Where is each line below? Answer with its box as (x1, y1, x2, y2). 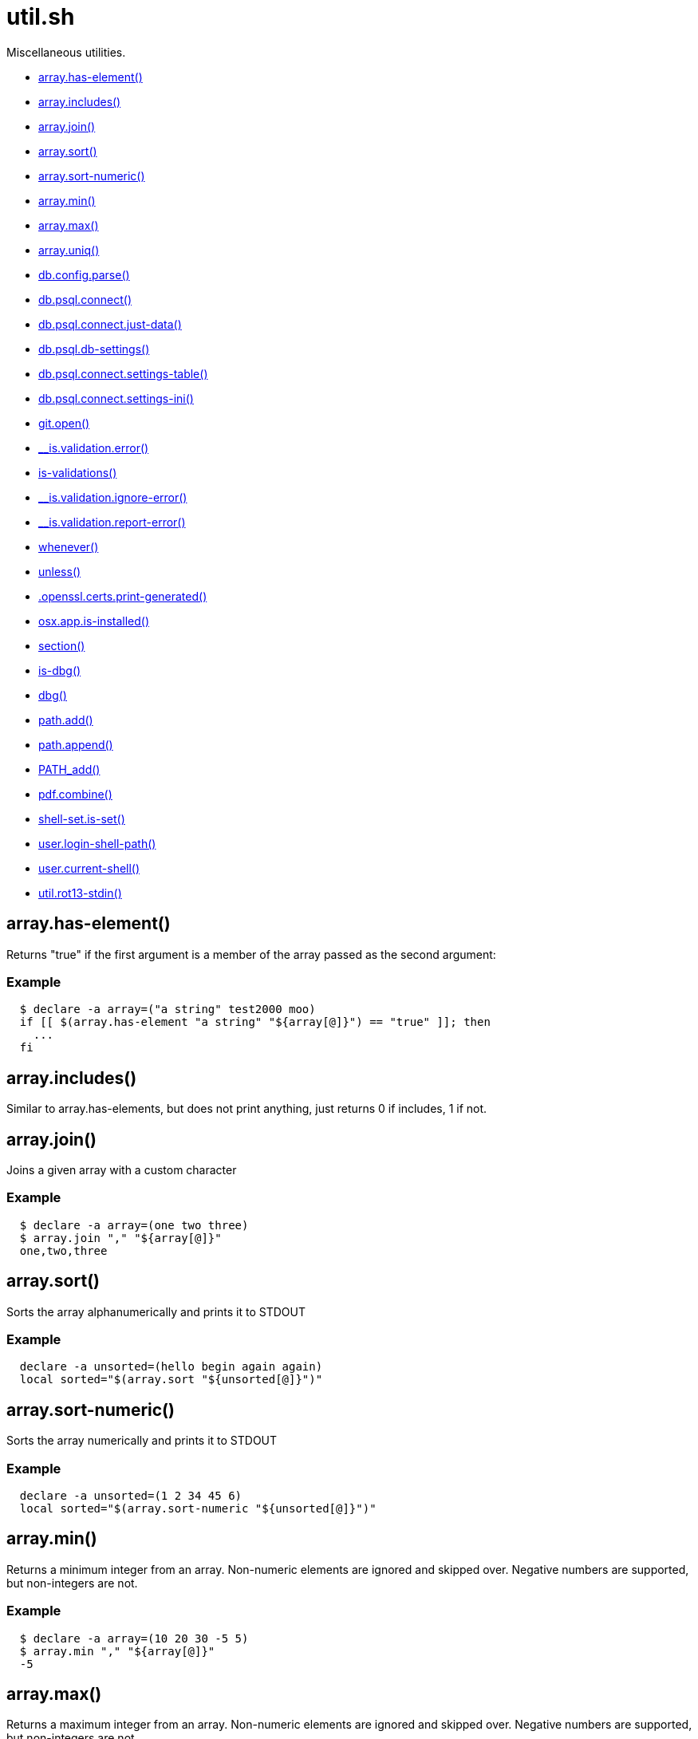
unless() (38, 564, 81, 578)
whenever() (38, 539, 99, 554)
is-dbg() (38, 663, 81, 677)
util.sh (6, 3, 75, 30)
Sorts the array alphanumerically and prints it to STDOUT (6, 1304, 306, 1319)
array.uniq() (38, 243, 100, 257)
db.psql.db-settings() (38, 341, 150, 356)
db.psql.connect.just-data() (38, 317, 182, 331)
